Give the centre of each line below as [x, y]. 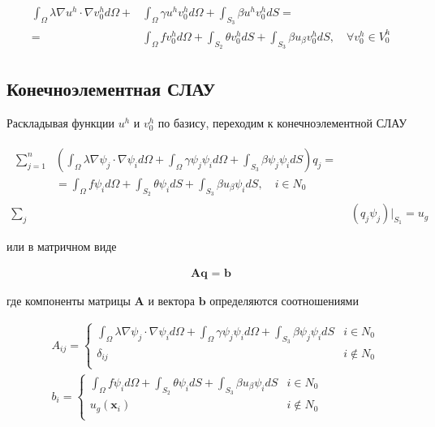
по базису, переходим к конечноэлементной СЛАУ [282, 123]
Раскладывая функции [60, 123]
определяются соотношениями [284, 300]
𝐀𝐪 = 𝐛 [211, 273]
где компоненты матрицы [69, 300]
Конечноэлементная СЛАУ [111, 89]
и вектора [172, 300]
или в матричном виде [62, 246]
